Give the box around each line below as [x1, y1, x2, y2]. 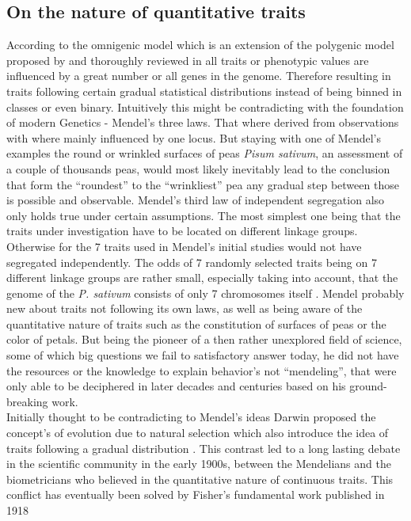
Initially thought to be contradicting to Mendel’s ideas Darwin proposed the [6, 409, 376, 425]
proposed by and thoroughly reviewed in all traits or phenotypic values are [6, 51, 369, 68]
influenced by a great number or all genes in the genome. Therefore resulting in [6, 67, 391, 84]
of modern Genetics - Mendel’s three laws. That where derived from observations [6, 114, 399, 131]
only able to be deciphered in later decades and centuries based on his [6, 378, 346, 394]
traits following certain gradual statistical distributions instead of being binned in [6, 82, 402, 99]
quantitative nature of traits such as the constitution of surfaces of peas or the [6, 315, 386, 332]
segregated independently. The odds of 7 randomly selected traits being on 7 [6, 253, 377, 270]
